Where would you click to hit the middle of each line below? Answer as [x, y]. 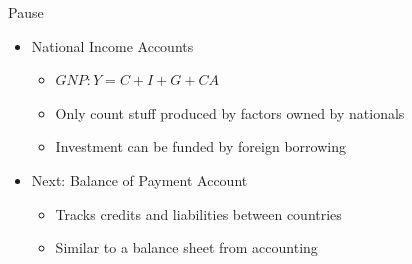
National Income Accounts [112, 45]
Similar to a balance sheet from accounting [186, 247]
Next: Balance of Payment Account [139, 179]
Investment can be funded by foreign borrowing [200, 146]
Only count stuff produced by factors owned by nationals [230, 112]
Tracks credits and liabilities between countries [198, 213]
